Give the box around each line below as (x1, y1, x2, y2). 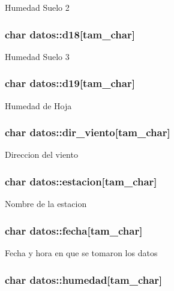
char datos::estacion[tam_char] (5, 173, 157, 188)
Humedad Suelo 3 (5, 50, 70, 62)
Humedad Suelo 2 (5, 1, 70, 13)
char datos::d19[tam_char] (5, 76, 135, 91)
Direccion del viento (5, 148, 78, 161)
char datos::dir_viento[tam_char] (5, 125, 170, 140)
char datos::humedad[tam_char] (5, 272, 163, 287)
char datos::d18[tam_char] (5, 26, 135, 41)
